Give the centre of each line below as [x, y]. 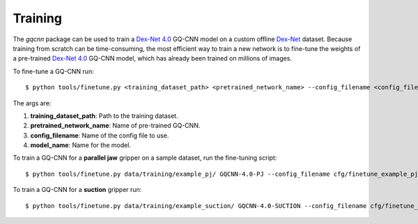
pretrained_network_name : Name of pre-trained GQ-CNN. [115, 126]
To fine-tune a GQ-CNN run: [53, 71]
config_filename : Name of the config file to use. [100, 135]
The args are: [32, 103]
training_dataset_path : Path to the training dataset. [104, 116]
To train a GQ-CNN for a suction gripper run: [77, 190]
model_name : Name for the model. [81, 145]
